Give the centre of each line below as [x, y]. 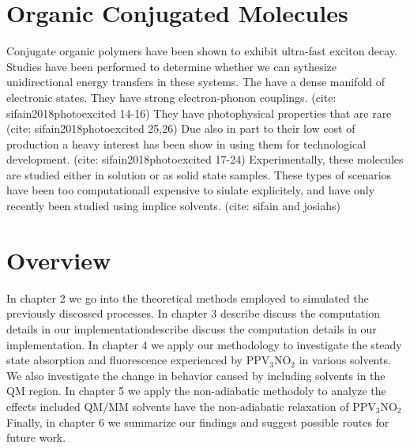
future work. [36, 437]
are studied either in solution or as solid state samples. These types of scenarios [199, 174]
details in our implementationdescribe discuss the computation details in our [192, 328]
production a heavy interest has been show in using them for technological [186, 143]
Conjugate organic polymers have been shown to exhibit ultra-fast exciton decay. [202, 51]
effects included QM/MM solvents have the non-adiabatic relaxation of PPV [191, 406]
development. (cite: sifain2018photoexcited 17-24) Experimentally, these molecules [205, 159]
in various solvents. [345, 360]
